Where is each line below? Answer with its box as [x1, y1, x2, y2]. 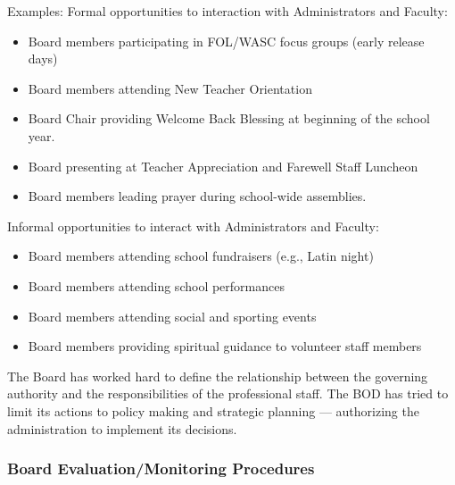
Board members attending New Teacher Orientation [28, 79, 312, 97]
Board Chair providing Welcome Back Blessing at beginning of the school [28, 109, 430, 128]
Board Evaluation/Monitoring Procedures [7, 457, 315, 480]
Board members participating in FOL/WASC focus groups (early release [28, 31, 425, 50]
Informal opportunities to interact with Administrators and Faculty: [7, 216, 379, 235]
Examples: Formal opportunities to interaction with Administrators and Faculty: [7, 2, 448, 20]
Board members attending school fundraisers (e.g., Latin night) [28, 247, 374, 265]
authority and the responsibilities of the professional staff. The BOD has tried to [7, 384, 449, 403]
